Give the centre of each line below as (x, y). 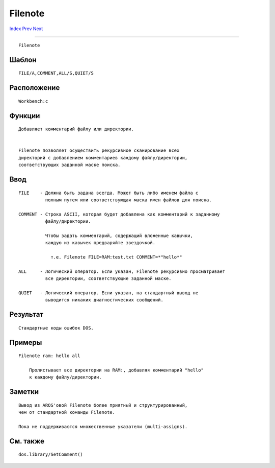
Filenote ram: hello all (49, 356)
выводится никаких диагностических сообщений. (104, 300)
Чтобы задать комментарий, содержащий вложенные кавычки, (119, 236)
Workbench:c (33, 101)
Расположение (35, 88)
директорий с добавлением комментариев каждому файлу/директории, (103, 158)
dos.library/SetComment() (51, 454)
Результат (26, 314)
